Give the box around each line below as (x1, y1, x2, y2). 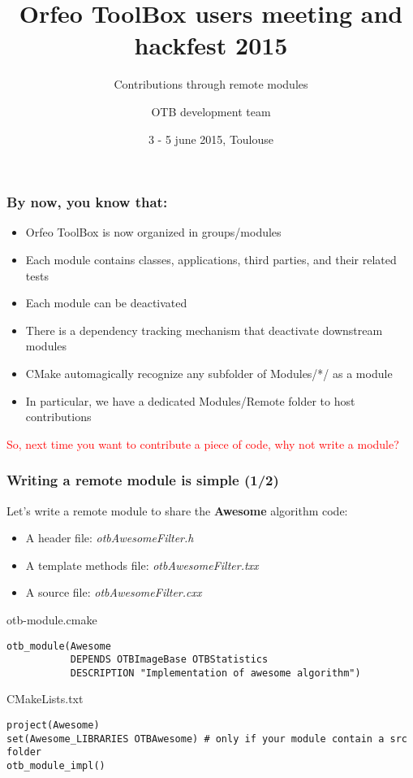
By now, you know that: (6, 192, 168, 212)
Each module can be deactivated (25, 294, 187, 311)
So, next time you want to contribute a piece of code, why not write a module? (6, 435, 399, 452)
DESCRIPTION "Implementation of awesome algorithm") (70, 667, 361, 679)
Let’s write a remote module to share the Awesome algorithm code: (6, 502, 348, 519)
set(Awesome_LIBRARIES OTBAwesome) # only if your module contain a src (6, 732, 407, 745)
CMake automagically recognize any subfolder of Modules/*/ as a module (25, 364, 393, 381)
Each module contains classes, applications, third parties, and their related (25, 250, 397, 267)
